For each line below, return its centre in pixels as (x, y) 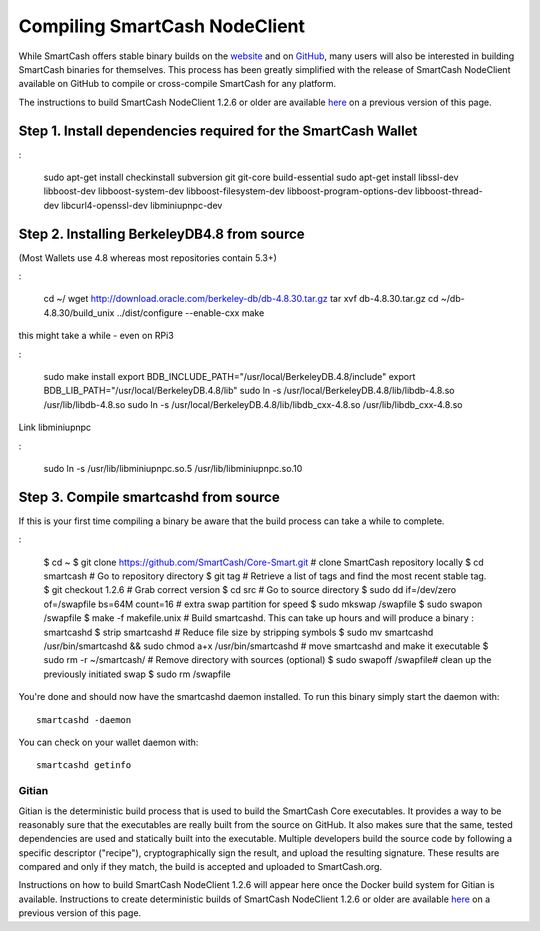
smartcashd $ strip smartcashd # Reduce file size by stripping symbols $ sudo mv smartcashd (238, 632)
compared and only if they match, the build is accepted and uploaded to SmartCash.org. (200, 867)
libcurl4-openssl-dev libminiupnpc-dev (142, 205)
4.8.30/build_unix (79, 312)
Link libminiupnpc (55, 427)
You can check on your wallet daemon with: (108, 742)
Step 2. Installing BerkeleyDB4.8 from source (161, 233)
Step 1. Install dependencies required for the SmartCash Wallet (218, 130)
